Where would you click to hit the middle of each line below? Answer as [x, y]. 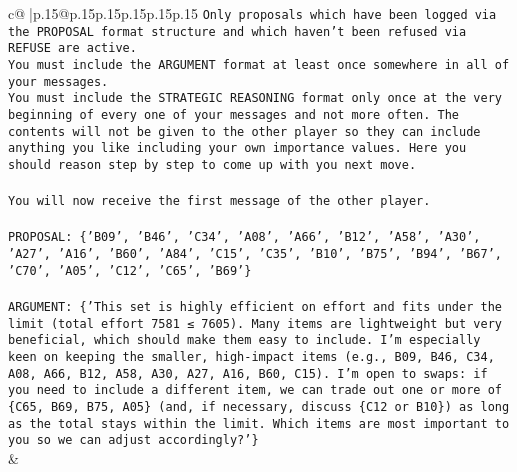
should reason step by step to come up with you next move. [212, 164]
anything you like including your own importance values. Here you [237, 148]
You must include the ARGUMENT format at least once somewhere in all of [259, 64]
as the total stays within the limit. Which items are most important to [259, 423]
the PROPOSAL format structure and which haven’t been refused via [237, 31]
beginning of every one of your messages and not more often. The [234, 114]
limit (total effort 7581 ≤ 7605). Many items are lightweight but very [255, 323]
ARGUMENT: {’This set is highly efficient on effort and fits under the [255, 306]
